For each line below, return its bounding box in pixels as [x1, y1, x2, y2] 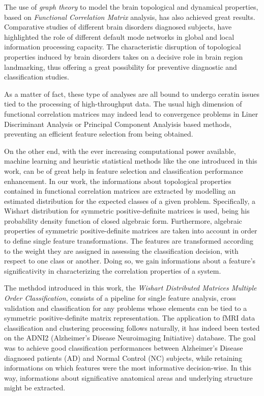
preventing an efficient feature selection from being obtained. [4, 128, 193, 139]
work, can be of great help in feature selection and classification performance [4, 165, 243, 176]
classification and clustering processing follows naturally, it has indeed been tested [4, 322, 260, 333]
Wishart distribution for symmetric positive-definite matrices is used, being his [4, 205, 250, 216]
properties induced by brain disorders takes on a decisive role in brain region [4, 51, 243, 62]
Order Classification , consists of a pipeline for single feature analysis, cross [4, 293, 236, 303]
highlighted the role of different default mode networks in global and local [4, 31, 234, 42]
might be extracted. [4, 382, 66, 393]
